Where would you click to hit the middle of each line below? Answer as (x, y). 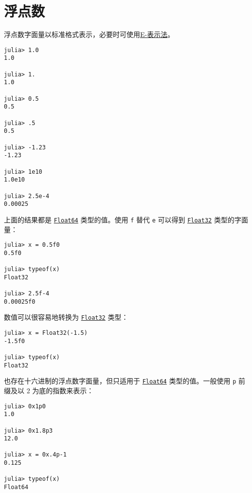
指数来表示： (73, 390)
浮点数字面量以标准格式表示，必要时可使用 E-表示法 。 (89, 34)
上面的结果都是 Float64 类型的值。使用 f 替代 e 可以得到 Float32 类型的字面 (126, 219)
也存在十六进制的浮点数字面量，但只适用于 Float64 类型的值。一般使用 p (120, 381)
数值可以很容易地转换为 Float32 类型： (66, 317)
